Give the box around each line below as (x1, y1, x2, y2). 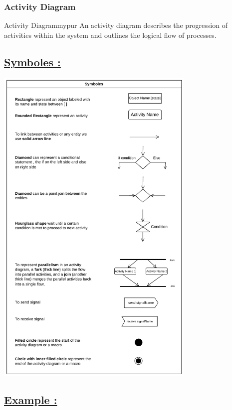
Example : (4, 392, 57, 407)
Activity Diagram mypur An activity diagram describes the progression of (4, 20, 228, 30)
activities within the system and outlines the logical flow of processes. (4, 29, 217, 40)
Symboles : (4, 54, 61, 69)
